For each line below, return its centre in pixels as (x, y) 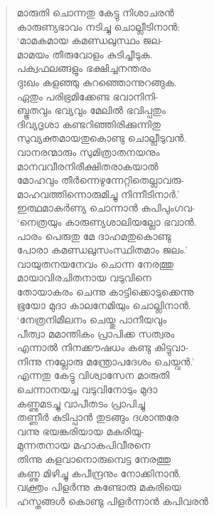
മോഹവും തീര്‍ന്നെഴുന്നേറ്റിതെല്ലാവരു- (100, 180)
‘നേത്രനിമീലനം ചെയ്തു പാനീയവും (92, 319)
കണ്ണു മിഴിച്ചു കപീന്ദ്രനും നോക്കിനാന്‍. (99, 473)
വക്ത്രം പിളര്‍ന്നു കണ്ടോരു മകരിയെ (99, 487)
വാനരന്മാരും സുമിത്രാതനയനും (88, 151)
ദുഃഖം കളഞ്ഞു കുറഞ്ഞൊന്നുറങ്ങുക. (97, 82)
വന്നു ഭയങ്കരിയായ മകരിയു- (80, 431)
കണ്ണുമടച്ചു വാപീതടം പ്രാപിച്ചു (81, 403)
